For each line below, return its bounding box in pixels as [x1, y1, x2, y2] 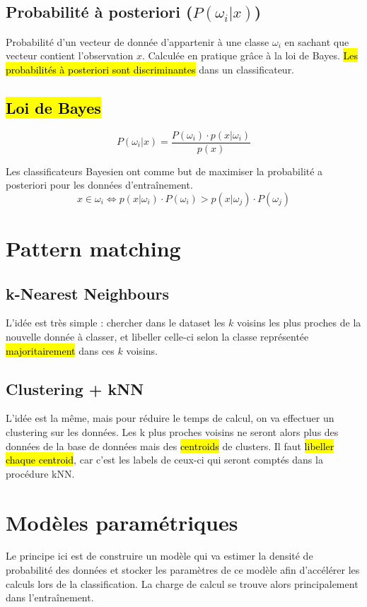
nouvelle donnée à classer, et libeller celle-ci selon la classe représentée [6, 329, 309, 343]
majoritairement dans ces [6, 343, 115, 358]
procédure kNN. [6, 466, 75, 481]
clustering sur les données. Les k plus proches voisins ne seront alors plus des [6, 424, 339, 439]
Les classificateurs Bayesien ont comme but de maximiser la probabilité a [6, 163, 323, 178]
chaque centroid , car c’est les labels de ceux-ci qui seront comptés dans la [6, 452, 323, 467]
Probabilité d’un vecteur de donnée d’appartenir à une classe [6, 34, 269, 49]
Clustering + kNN [6, 377, 144, 399]
